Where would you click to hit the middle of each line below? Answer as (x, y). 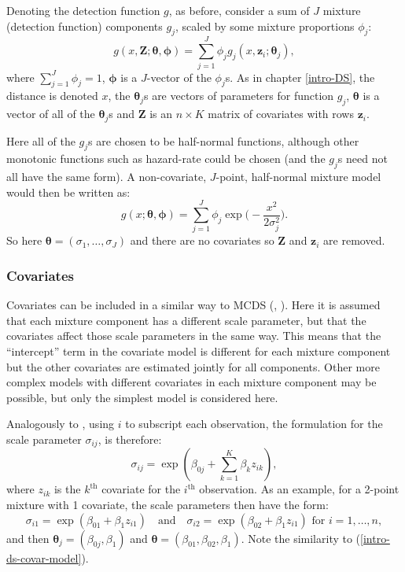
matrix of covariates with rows (281, 114)
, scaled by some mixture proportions (265, 26)
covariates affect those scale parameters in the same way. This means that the (194, 336)
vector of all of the (51, 114)
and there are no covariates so (202, 240)
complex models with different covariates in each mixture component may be (191, 382)
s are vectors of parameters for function (239, 96)
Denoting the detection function (83, 10)
